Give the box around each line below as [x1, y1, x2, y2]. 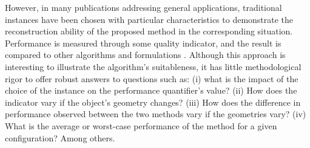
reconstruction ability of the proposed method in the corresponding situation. [5, 25, 293, 37]
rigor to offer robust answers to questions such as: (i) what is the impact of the [5, 72, 298, 85]
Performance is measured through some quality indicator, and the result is [5, 36, 281, 49]
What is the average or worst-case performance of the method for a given [5, 119, 277, 132]
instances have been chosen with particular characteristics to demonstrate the [5, 13, 294, 25]
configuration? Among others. [5, 131, 115, 144]
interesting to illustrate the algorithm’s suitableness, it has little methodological [5, 60, 302, 72]
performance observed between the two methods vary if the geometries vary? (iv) [5, 108, 306, 120]
